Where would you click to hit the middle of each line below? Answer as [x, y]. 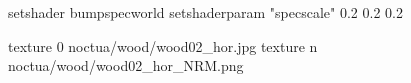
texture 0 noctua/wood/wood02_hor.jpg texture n [163, 45]
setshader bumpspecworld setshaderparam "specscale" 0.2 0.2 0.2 [205, 12]
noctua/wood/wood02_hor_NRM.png [126, 65]
